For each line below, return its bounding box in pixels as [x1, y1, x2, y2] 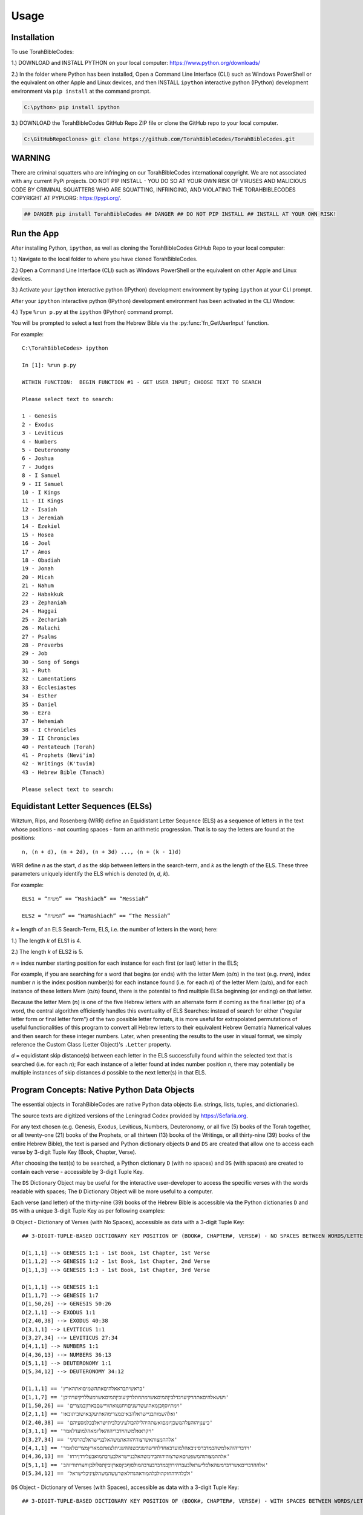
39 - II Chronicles [22, 735, 80, 742]
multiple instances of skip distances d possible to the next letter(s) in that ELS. [11, 1069, 207, 1076]
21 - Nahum [22, 582, 54, 589]
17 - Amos [22, 548, 51, 555]
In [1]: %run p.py [22, 362, 77, 369]
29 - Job [22, 650, 48, 657]
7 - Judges [22, 464, 54, 470]
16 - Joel [22, 540, 51, 547]
